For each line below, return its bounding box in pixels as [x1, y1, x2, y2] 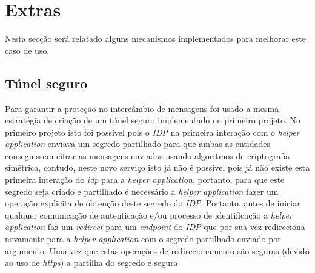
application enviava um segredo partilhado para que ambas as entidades [5, 137, 270, 150]
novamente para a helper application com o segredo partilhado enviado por [5, 232, 281, 245]
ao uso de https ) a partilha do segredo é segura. [5, 256, 181, 269]
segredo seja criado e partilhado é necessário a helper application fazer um [5, 185, 279, 197]
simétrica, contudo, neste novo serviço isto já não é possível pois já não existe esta [5, 161, 310, 174]
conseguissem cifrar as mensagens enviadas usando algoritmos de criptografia [5, 149, 290, 162]
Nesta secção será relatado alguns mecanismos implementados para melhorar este [5, 32, 306, 45]
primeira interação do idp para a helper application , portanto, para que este [5, 173, 285, 186]
